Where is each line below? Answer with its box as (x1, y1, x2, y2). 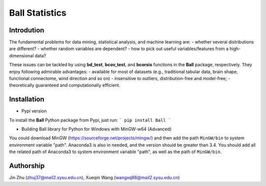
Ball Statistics (9, 7, 66, 18)
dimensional (9, 53, 34, 58)
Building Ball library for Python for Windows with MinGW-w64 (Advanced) (21, 126, 172, 132)
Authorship (9, 162, 45, 170)
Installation (9, 95, 44, 104)
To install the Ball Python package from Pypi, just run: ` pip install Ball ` (9, 117, 171, 123)
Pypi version (21, 108, 47, 114)
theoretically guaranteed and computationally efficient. (9, 82, 121, 88)
